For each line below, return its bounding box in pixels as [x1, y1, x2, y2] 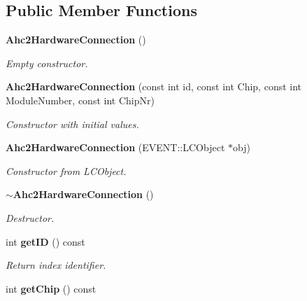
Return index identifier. [6, 258, 106, 272]
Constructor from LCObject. [6, 163, 127, 178]
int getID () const [6, 234, 85, 248]
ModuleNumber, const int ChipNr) [6, 92, 155, 107]
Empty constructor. [6, 55, 88, 70]
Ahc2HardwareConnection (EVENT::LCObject [6, 140, 225, 155]
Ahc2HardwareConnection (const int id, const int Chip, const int [6, 79, 302, 94]
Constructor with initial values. [6, 116, 139, 131]
